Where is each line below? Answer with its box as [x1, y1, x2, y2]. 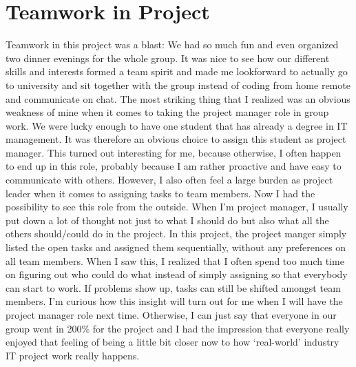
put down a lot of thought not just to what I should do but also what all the [6, 212, 329, 227]
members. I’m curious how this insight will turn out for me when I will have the [6, 294, 343, 308]
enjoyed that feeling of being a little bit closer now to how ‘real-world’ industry [6, 335, 339, 349]
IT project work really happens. [6, 348, 140, 362]
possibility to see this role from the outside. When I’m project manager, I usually [6, 199, 348, 214]
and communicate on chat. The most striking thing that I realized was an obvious [6, 91, 350, 106]
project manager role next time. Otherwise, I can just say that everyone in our [6, 308, 337, 321]
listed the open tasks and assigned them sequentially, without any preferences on [6, 240, 346, 255]
